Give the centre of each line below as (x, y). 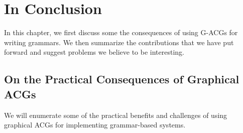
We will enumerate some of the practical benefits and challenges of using (116, 115)
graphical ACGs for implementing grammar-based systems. (95, 125)
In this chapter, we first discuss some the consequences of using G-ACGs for (121, 32)
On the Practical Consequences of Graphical (122, 79)
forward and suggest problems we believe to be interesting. (94, 52)
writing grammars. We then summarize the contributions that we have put (119, 42)
